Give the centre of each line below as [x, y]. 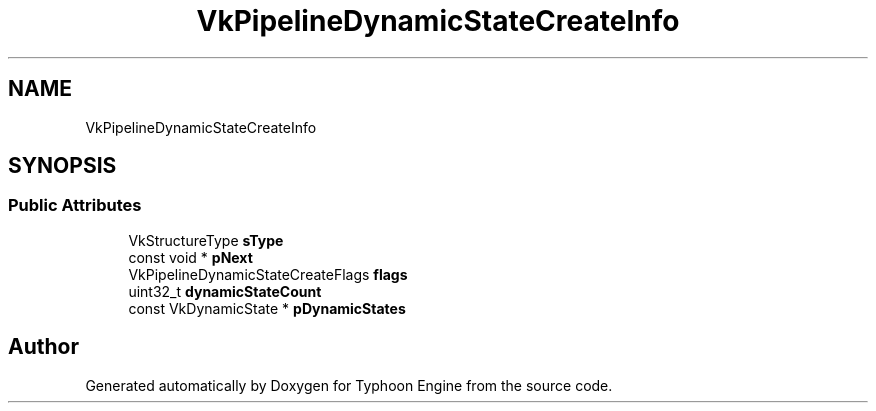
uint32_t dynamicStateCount [225, 291]
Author [43, 347]
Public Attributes [75, 205]
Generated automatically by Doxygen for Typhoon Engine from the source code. [349, 385]
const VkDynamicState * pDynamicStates [267, 308]
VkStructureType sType [206, 240]
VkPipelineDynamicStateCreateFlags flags [268, 274]
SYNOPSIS [62, 166]
